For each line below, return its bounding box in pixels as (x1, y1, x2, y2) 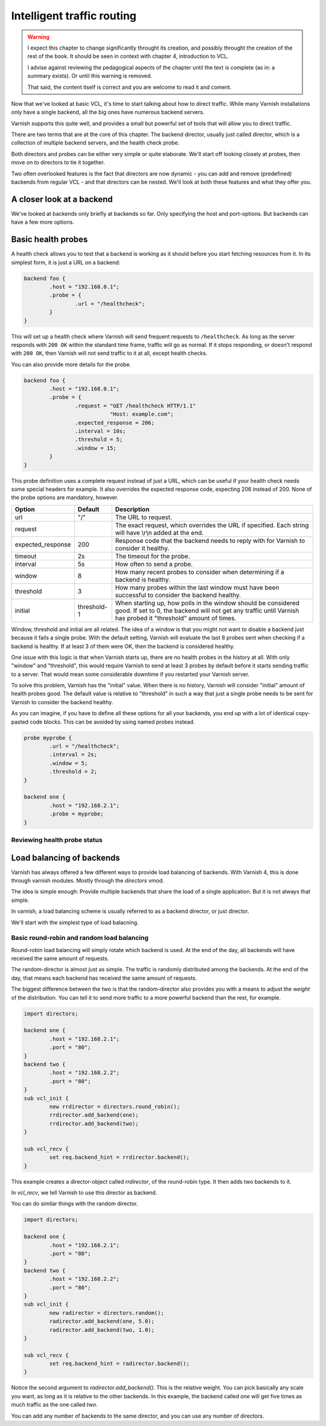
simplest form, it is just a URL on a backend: (11, 259, 121, 266)
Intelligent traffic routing (11, 9, 137, 22)
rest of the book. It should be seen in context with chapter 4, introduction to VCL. (27, 53, 229, 60)
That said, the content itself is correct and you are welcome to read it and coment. (27, 83, 232, 91)
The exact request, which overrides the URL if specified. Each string (115, 520, 309, 529)
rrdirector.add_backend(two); (49, 1120, 139, 1127)
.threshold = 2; (49, 768, 98, 775)
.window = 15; (74, 444, 117, 452)
